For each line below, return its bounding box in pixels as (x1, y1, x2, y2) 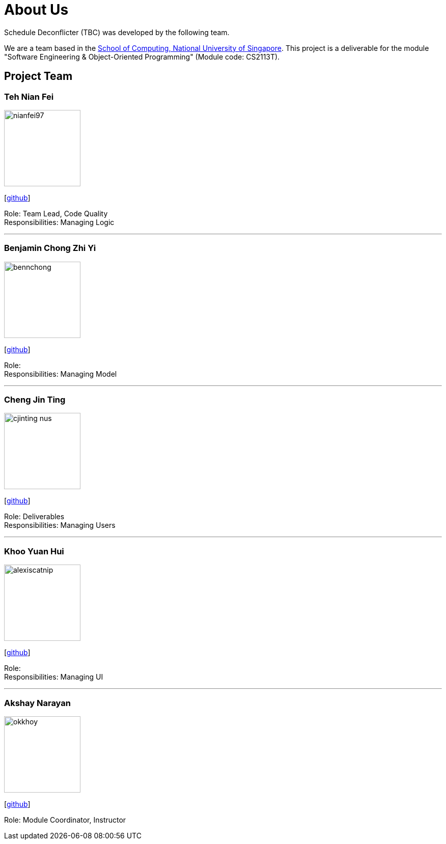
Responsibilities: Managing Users (4, 521, 116, 530)
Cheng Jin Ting (4, 395, 66, 405)
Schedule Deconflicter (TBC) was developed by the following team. (4, 27, 230, 37)
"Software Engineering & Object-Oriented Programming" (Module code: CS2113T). (4, 52, 280, 61)
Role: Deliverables (4, 512, 65, 521)
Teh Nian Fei (4, 91, 54, 102)
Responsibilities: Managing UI (4, 672, 103, 682)
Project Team (4, 70, 73, 83)
